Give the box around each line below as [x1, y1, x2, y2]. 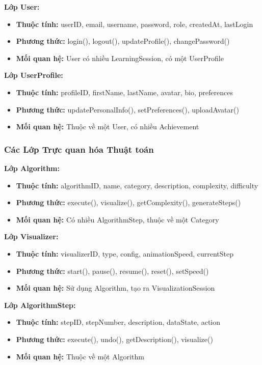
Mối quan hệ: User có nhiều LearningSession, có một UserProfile [16, 52, 224, 63]
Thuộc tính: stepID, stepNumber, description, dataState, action [16, 317, 221, 327]
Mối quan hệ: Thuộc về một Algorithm [16, 351, 144, 361]
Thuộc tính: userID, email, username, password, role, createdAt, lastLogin [16, 18, 253, 29]
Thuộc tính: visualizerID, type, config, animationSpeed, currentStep [16, 248, 233, 259]
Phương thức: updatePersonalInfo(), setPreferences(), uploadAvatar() [16, 104, 239, 115]
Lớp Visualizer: [4, 231, 59, 242]
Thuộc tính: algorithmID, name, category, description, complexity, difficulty [16, 180, 258, 190]
